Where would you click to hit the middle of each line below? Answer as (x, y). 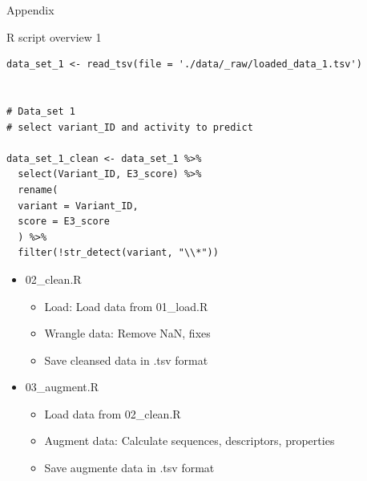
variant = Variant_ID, (78, 206)
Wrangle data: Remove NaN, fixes (127, 333)
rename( (38, 190)
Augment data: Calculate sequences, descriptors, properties (190, 441)
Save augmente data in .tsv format (129, 468)
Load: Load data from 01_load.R (126, 306)
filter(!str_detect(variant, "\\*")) (118, 253)
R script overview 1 (54, 36)
